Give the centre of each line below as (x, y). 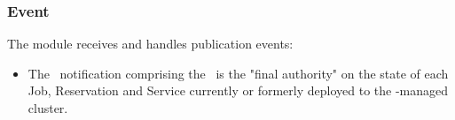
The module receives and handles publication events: (150, 44)
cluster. (48, 108)
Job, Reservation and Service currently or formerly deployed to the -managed (238, 90)
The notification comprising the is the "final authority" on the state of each (238, 73)
